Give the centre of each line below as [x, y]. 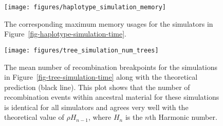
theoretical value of [34, 117]
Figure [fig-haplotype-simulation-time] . [65, 34]
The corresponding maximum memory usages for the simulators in [109, 23]
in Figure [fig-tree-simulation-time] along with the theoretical [101, 77]
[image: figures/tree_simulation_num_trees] [81, 50]
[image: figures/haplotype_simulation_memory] [85, 7]
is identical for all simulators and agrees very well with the [96, 107]
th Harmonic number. [183, 117]
